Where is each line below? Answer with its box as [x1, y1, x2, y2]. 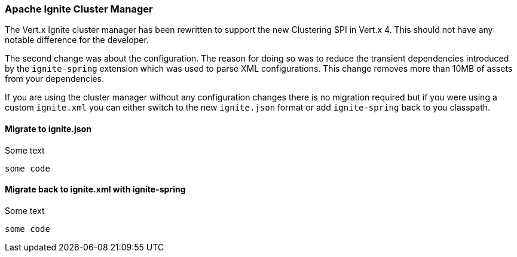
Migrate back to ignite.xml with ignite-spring [5, 184, 186, 195]
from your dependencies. [5, 74, 105, 84]
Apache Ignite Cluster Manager [5, 3, 153, 15]
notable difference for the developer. [5, 35, 149, 45]
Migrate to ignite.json [5, 123, 91, 134]
